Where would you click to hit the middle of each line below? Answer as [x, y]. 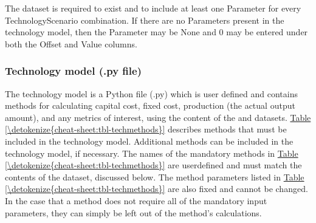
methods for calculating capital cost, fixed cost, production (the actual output [150, 105]
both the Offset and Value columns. [71, 43]
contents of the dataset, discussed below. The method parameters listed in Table [155, 177]
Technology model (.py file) [73, 71]
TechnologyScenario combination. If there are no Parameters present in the [145, 20]
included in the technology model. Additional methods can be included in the [149, 141]
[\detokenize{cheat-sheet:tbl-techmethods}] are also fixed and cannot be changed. [156, 189]
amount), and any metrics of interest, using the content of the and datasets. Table [158, 117]
